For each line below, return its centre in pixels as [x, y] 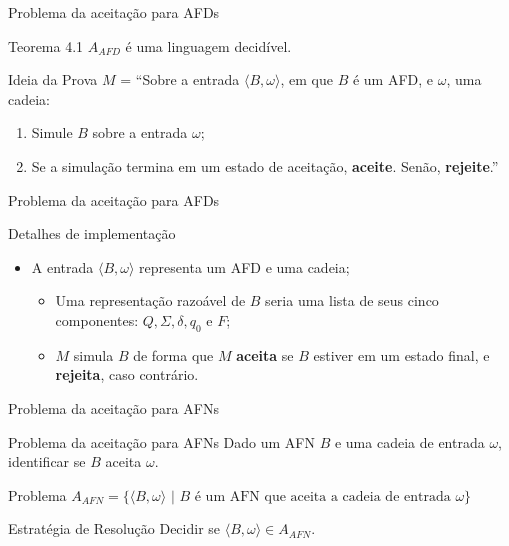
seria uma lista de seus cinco [352, 300]
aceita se [265, 354]
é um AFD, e [393, 79]
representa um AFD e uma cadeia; [244, 266]
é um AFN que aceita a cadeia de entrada [322, 496]
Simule [52, 132]
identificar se [47, 461]
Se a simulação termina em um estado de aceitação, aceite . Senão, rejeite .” [265, 165]
